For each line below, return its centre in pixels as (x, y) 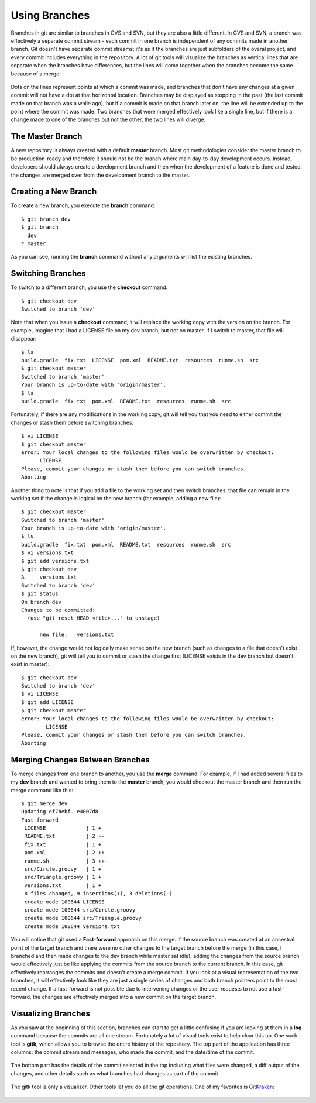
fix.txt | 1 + (63, 844)
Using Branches (50, 15)
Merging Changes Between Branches (80, 760)
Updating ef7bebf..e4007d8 (60, 812)
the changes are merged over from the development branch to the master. (100, 175)
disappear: (24, 339)
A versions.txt (49, 577)
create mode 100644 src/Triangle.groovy (83, 918)
